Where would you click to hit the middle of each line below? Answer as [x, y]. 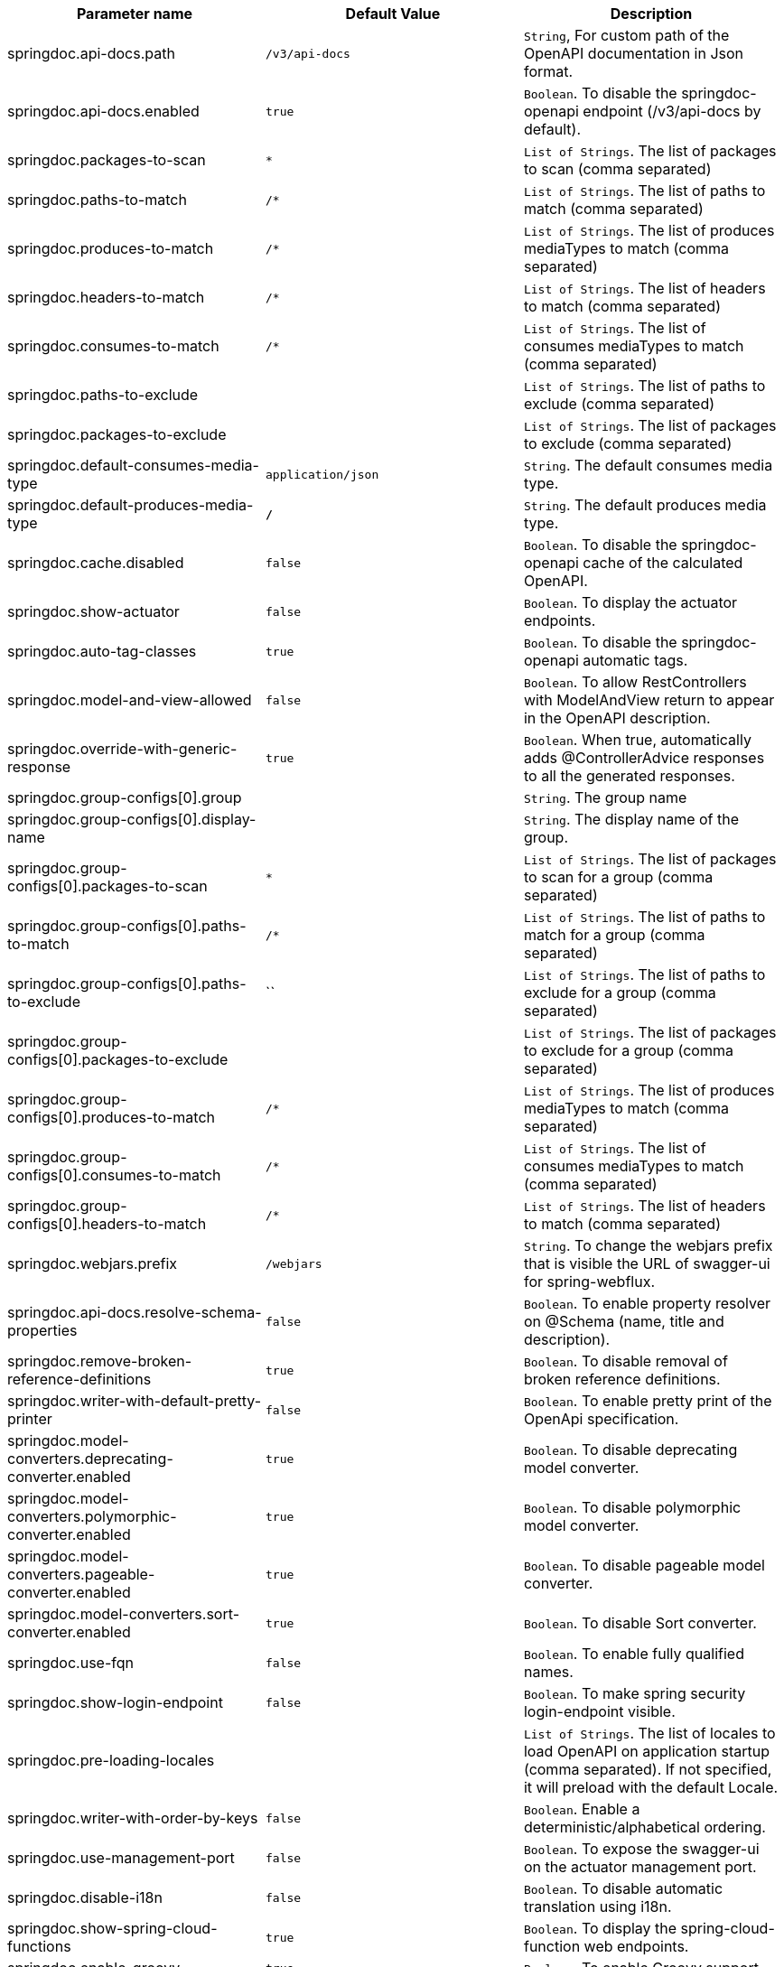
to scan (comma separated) [617, 169]
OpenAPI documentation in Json [634, 53]
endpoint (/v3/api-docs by [672, 111]
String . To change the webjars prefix [648, 1245]
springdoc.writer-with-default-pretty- [135, 1401]
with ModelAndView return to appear [649, 700]
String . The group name [605, 797]
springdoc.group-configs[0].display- [132, 819]
